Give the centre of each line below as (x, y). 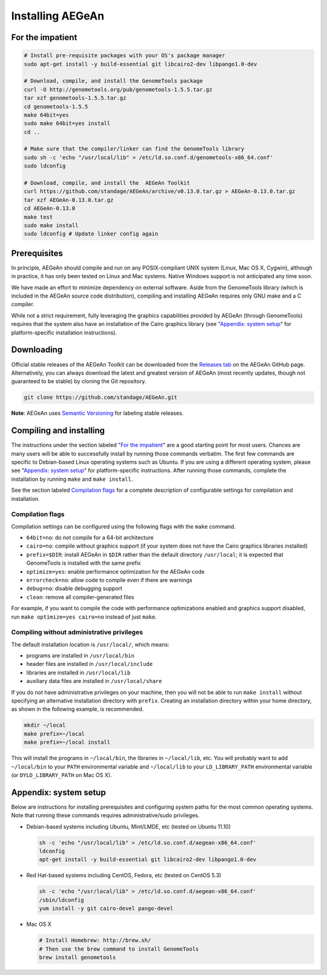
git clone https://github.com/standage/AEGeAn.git (101, 397)
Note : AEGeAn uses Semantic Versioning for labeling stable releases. (97, 413)
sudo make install (51, 225)
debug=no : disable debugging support (74, 588)
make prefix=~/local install (67, 742)
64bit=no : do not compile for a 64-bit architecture (90, 538)
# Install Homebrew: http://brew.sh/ (95, 940)
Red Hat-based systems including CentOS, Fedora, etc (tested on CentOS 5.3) (124, 875)
